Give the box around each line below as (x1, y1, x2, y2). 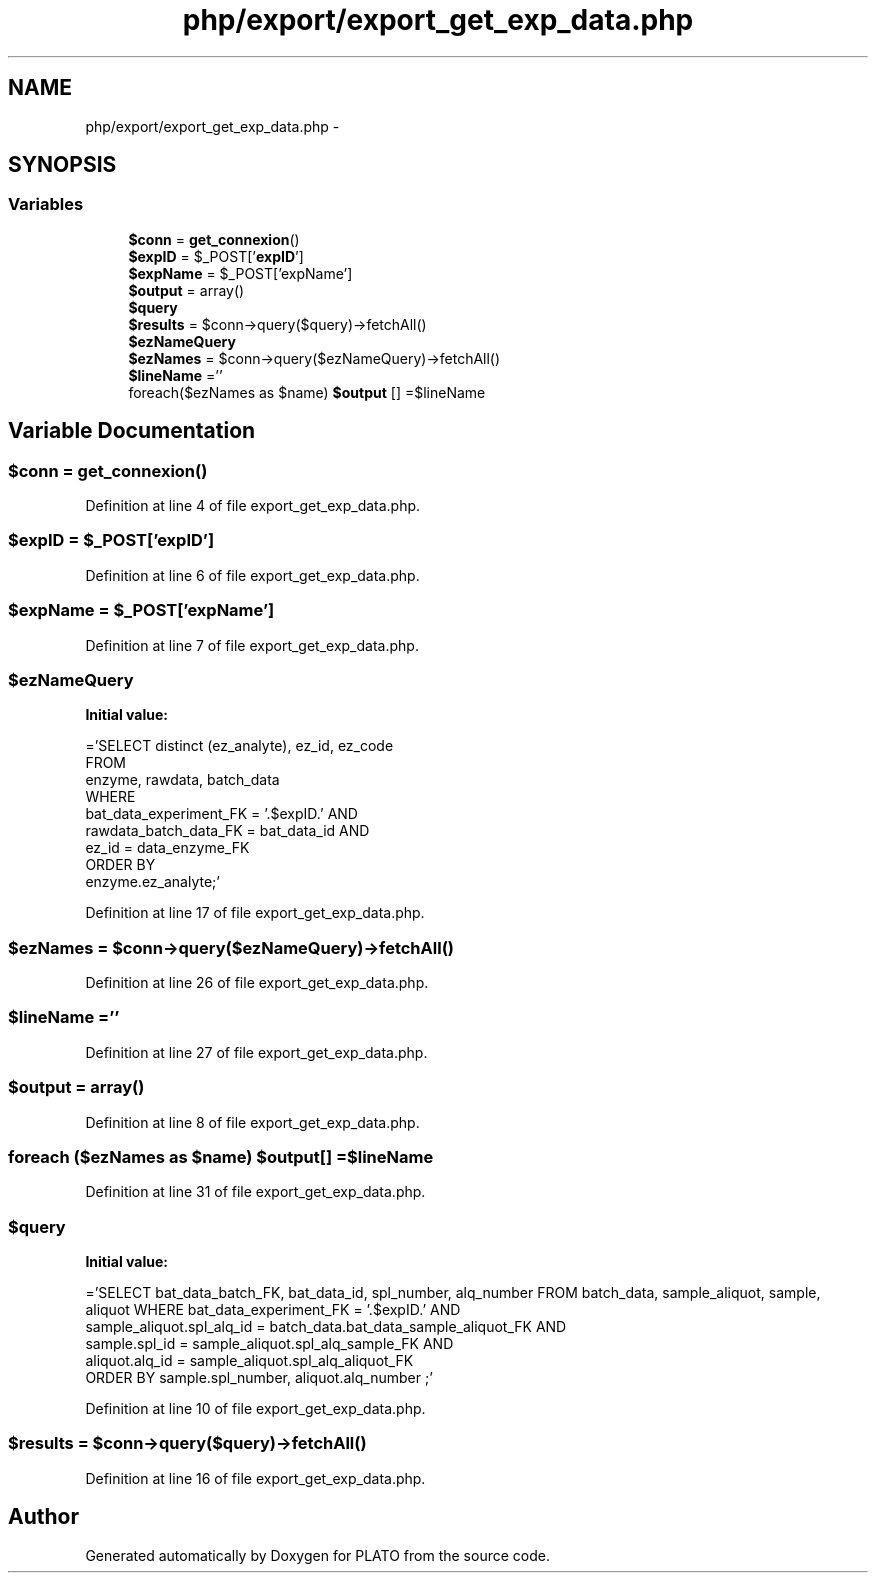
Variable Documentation (8, 418, 256, 444)
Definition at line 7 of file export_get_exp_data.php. (85, 636, 419, 654)
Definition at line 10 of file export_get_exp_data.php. (85, 1400, 426, 1418)
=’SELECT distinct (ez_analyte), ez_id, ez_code (85, 737, 394, 755)
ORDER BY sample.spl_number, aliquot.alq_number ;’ (85, 1369, 433, 1387)
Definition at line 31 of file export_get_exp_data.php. (85, 1183, 426, 1201)
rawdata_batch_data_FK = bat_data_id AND (85, 822, 370, 840)
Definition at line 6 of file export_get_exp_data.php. (85, 566, 420, 584)
